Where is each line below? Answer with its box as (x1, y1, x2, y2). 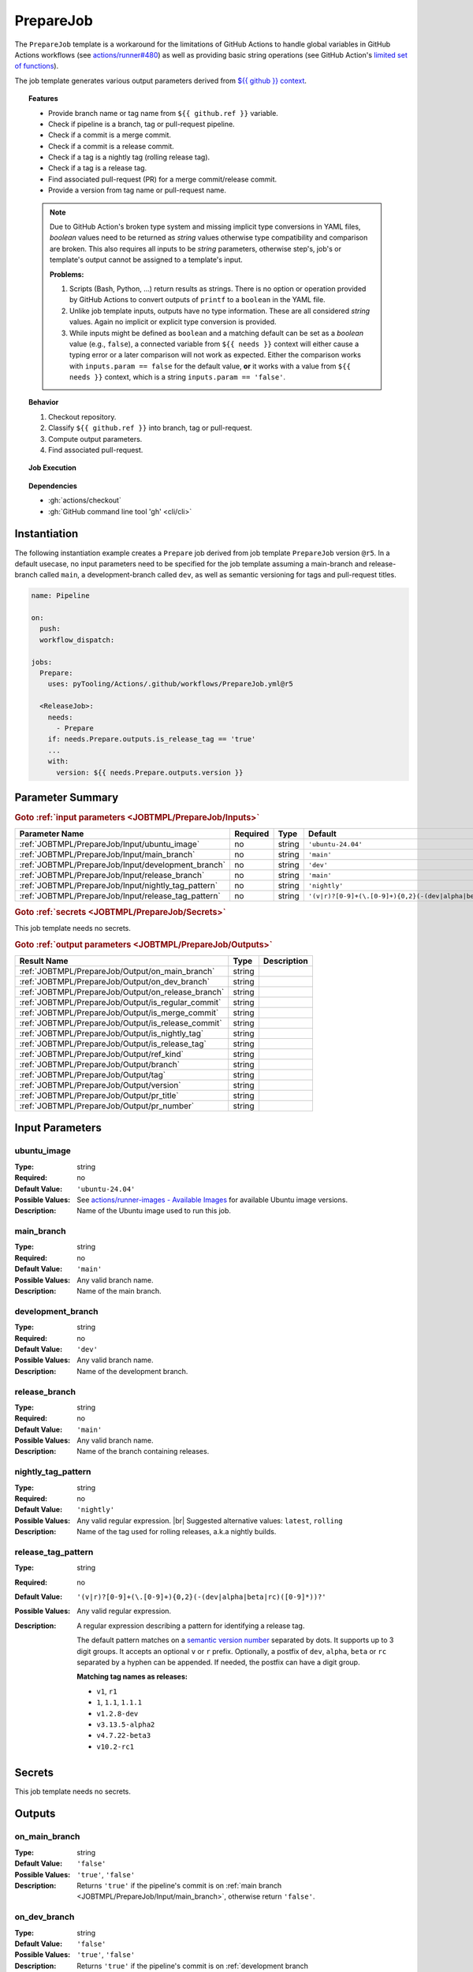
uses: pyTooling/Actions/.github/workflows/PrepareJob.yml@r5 (47, 679, 293, 689)
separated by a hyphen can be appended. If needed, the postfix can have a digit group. (76, 1657, 360, 1668)
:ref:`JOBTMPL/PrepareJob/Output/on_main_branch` (19, 966, 215, 977)
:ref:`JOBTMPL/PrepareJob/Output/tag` (19, 1070, 166, 1080)
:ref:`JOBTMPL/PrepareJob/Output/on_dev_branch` (19, 977, 210, 987)
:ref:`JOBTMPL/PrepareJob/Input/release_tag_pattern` (19, 891, 221, 902)
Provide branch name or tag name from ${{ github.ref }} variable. (48, 108, 279, 118)
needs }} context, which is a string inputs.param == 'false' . (69, 372, 286, 382)
